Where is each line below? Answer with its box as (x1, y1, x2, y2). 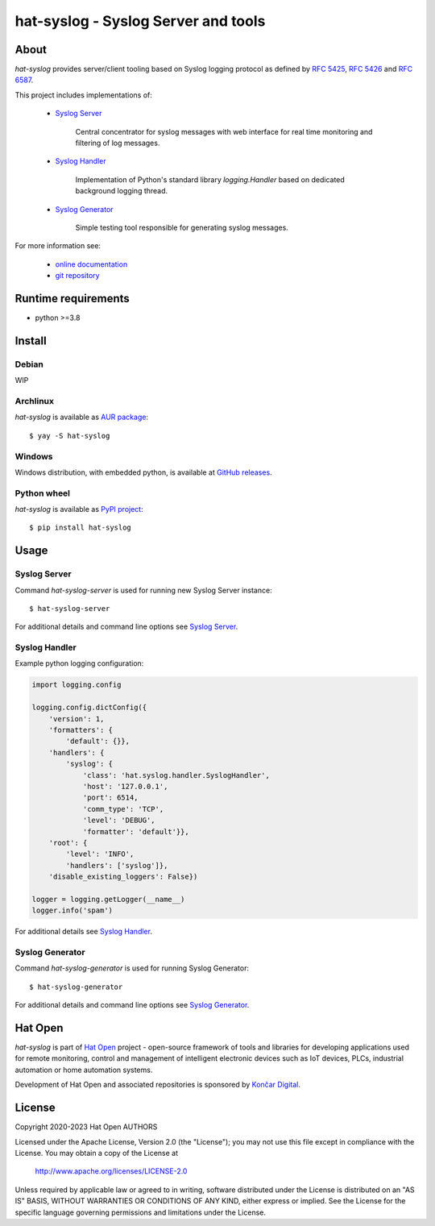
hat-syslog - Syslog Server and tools (14, 12, 266, 30)
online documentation (55, 259, 128, 269)
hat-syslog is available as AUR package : (14, 412, 149, 422)
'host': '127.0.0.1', (82, 782, 168, 791)
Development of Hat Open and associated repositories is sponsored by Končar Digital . (14, 1080, 301, 1090)
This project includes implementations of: (14, 89, 153, 100)
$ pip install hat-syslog (29, 523, 132, 532)
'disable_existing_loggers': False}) (48, 872, 198, 882)
